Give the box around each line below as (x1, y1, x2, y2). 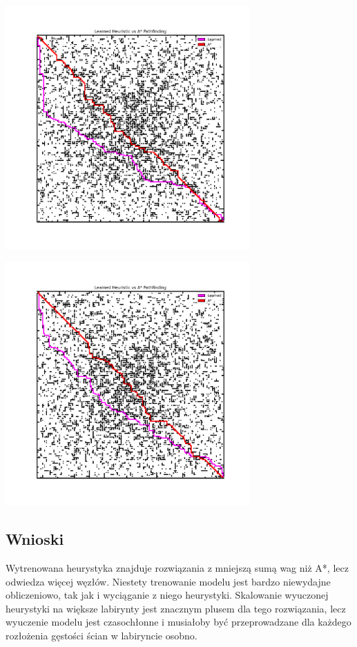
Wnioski (6, 528, 64, 550)
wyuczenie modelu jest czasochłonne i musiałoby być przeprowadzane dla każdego (6, 615, 351, 629)
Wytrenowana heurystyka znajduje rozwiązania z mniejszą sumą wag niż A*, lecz (6, 560, 349, 574)
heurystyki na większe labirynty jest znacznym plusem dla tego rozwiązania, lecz (6, 601, 346, 615)
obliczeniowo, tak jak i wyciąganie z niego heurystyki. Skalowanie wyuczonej (6, 588, 329, 602)
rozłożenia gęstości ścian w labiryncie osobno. (6, 628, 197, 642)
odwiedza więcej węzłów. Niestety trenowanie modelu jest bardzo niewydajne (6, 574, 331, 588)
